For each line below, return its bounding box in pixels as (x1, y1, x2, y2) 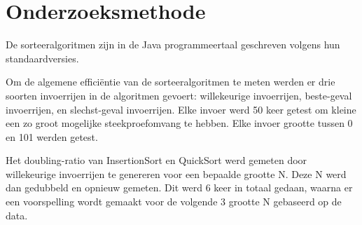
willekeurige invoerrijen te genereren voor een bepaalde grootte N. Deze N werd (6, 166, 347, 181)
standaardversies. (6, 50, 79, 65)
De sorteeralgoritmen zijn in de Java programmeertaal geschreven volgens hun (6, 37, 340, 52)
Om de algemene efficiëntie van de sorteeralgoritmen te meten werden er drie (6, 74, 335, 89)
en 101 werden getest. (6, 129, 98, 144)
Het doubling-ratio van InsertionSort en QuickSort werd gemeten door (6, 153, 307, 168)
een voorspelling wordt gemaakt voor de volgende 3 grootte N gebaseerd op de (6, 194, 342, 209)
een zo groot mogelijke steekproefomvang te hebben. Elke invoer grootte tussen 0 (6, 116, 353, 130)
